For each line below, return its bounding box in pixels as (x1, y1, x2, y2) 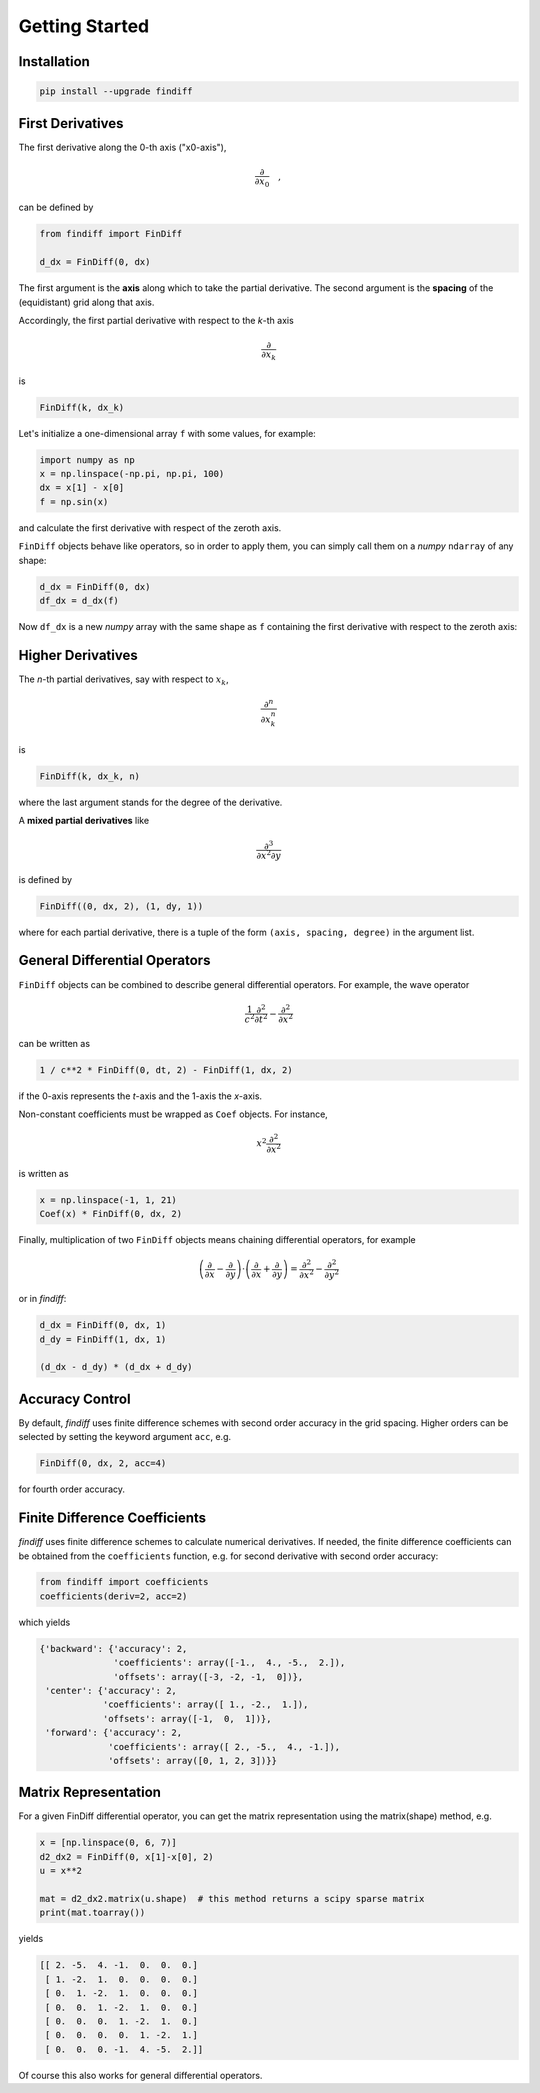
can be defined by (18, 201, 94, 214)
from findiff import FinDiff (39, 228, 183, 240)
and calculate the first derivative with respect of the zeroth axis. (18, 521, 282, 534)
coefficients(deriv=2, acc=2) (39, 1590, 188, 1602)
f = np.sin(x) (39, 496, 109, 507)
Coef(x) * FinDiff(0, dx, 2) (39, 1208, 183, 1219)
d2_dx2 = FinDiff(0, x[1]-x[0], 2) (39, 1851, 214, 1862)
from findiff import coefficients (39, 1576, 209, 1588)
